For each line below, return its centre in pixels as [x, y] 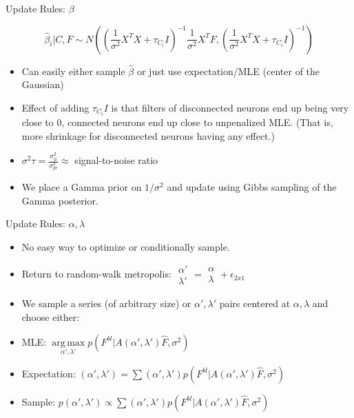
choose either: [51, 317]
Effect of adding [55, 107]
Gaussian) [43, 84]
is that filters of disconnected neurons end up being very [230, 107]
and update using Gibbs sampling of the [252, 187]
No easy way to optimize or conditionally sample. [126, 246]
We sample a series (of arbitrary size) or [106, 303]
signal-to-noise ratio [116, 160]
